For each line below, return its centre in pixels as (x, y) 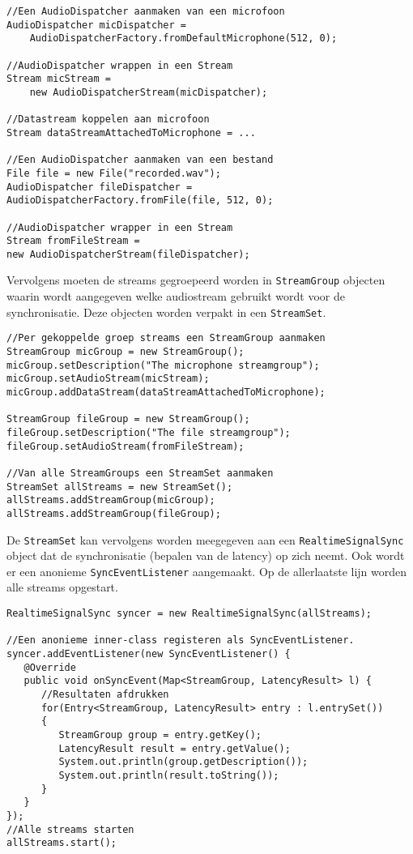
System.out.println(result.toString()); (169, 775)
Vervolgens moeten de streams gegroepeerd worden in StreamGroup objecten (196, 280)
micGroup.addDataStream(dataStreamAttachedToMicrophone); (166, 392)
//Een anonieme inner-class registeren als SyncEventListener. (181, 640)
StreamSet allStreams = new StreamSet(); (120, 487)
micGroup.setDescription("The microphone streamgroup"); (163, 365)
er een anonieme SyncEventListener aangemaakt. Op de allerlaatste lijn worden (207, 571)
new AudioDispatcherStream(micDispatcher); (149, 92)
